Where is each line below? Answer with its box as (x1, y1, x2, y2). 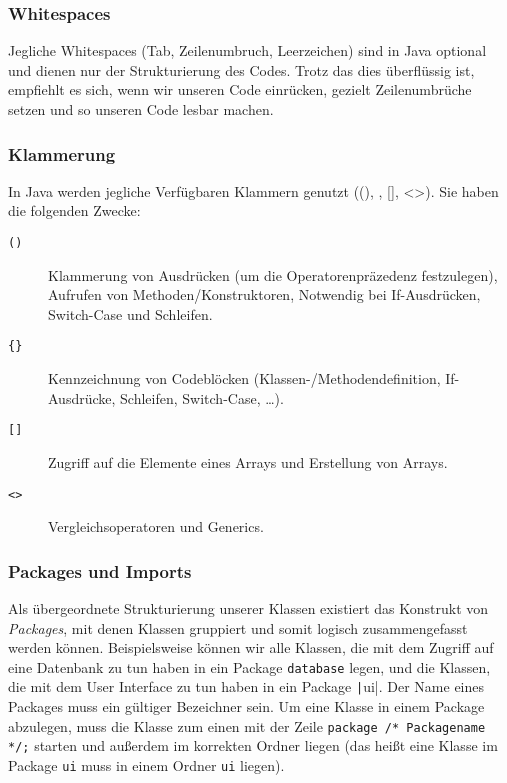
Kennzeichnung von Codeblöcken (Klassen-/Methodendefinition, (48, 368, 441, 389)
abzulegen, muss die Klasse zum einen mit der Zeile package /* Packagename (8, 715, 486, 736)
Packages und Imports (8, 558, 192, 583)
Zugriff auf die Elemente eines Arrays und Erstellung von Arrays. (48, 451, 448, 472)
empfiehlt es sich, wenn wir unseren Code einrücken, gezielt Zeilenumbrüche (8, 79, 472, 100)
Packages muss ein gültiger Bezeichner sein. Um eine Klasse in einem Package (8, 696, 485, 717)
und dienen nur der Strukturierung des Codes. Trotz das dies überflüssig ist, (8, 59, 475, 80)
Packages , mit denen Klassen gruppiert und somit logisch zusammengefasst (8, 617, 468, 638)
